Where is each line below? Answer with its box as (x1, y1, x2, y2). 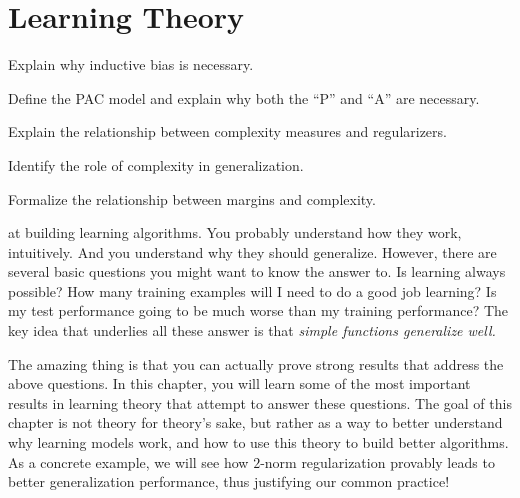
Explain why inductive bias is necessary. (8, 54, 254, 75)
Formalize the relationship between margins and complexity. (8, 188, 376, 209)
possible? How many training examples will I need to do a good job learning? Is (8, 280, 497, 301)
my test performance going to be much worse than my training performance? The (8, 300, 509, 321)
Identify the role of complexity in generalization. (8, 154, 304, 175)
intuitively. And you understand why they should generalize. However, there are (8, 241, 497, 262)
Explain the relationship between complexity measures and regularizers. (8, 121, 447, 142)
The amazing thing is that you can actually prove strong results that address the (8, 353, 504, 374)
